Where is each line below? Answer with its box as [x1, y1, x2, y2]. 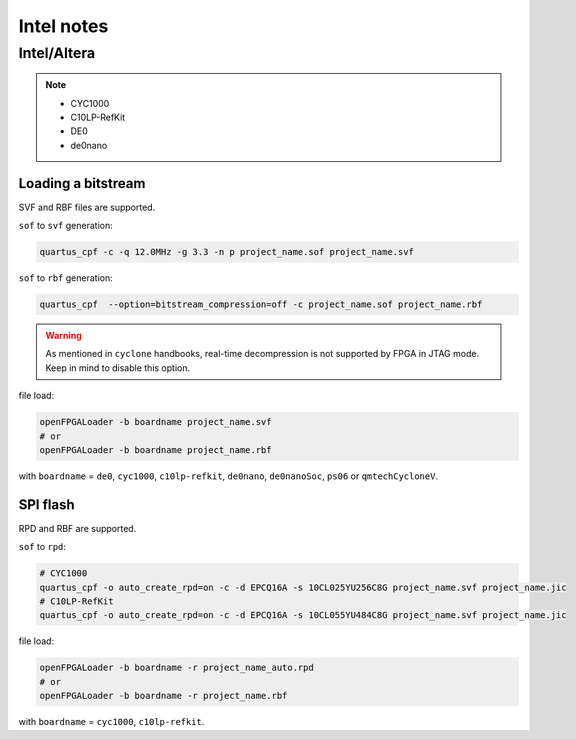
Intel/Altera [18, 44, 96, 62]
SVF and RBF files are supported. [18, 201, 156, 213]
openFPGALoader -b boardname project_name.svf [39, 416, 272, 428]
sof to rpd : [18, 541, 67, 553]
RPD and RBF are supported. [18, 522, 137, 534]
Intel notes [18, 15, 109, 37]
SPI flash [18, 496, 75, 513]
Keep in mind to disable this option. [45, 361, 190, 374]
